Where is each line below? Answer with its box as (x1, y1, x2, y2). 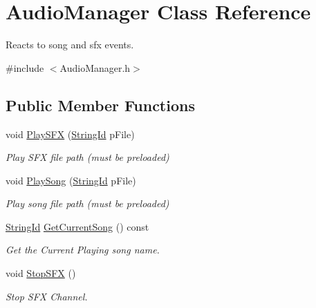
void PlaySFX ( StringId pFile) (6, 126, 135, 141)
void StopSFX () (6, 266, 76, 280)
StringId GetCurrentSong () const (6, 219, 149, 233)
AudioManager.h (59, 60, 131, 75)
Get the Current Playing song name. (6, 242, 160, 257)
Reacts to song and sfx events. (6, 37, 134, 52)
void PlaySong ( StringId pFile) (6, 173, 136, 187)
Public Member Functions (6, 94, 195, 115)
